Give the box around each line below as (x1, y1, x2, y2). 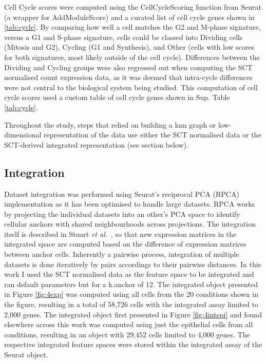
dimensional (4, 129, 42, 140)
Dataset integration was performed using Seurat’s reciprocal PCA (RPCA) (4, 188, 239, 199)
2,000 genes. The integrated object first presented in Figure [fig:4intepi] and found (4, 309, 262, 319)
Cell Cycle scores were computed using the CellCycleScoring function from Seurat (4, 2, 261, 12)
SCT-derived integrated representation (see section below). (4, 139, 188, 150)
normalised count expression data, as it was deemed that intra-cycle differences (4, 72, 253, 83)
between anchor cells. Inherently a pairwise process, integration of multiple (4, 249, 239, 259)
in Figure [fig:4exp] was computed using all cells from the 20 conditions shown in (4, 289, 258, 299)
